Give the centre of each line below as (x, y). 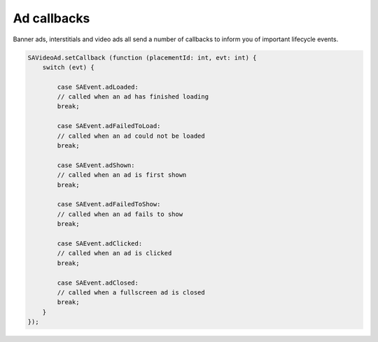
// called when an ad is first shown (122, 175)
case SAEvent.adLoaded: (98, 87)
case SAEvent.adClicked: (100, 243)
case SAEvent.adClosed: (98, 283)
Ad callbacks (51, 18)
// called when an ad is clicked (114, 253)
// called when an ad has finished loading (133, 97)
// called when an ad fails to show (120, 214)
